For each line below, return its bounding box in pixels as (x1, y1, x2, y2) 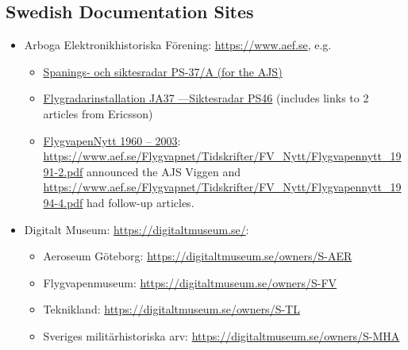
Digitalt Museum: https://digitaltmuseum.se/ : (24, 221, 249, 237)
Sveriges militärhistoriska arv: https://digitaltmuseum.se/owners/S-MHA (43, 327, 400, 344)
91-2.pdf (43, 163, 83, 179)
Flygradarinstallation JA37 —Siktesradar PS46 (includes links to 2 (43, 90, 369, 106)
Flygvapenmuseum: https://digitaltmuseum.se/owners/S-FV (43, 274, 337, 290)
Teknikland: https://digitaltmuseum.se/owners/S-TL (43, 301, 300, 317)
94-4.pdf (43, 194, 83, 210)
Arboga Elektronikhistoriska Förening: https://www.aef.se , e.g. (24, 37, 332, 53)
